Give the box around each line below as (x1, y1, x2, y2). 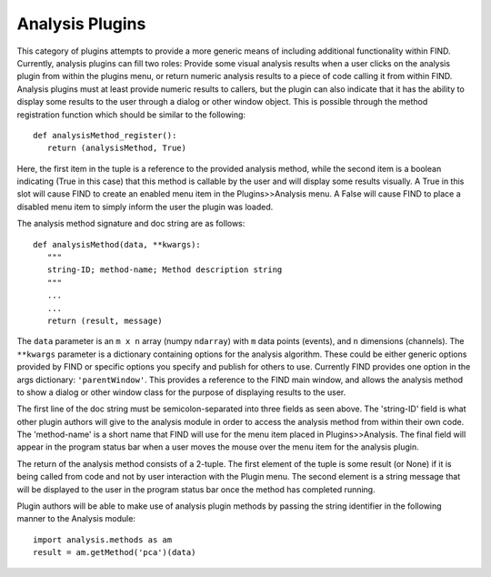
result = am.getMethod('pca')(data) (33, 547, 196, 558)
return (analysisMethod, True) (46, 143, 186, 154)
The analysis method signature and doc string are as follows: (16, 218, 245, 229)
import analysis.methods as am (33, 534, 173, 545)
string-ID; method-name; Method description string (46, 265, 283, 275)
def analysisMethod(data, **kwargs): (33, 239, 202, 249)
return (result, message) (46, 315, 163, 326)
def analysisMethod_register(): (33, 130, 177, 140)
